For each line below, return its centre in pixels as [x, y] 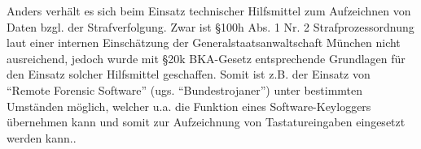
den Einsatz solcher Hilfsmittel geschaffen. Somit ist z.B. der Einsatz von [189, 74]
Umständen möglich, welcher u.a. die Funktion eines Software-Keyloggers [189, 106]
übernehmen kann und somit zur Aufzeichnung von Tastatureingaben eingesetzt [206, 122]
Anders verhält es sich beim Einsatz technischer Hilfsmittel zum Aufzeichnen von [209, 11]
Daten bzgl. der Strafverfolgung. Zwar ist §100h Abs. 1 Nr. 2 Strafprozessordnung [210, 26]
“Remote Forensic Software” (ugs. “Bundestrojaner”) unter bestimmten [185, 89]
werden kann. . [42, 137]
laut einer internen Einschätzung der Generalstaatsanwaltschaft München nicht [204, 43]
